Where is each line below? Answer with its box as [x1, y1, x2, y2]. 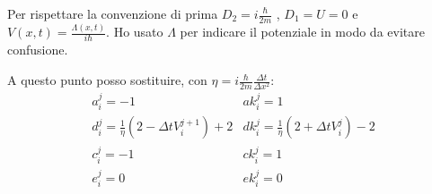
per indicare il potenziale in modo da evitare [180, 22, 425, 41]
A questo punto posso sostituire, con [7, 71, 207, 89]
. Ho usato [106, 22, 163, 41]
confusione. [7, 40, 68, 59]
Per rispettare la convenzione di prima [7, 4, 218, 22]
